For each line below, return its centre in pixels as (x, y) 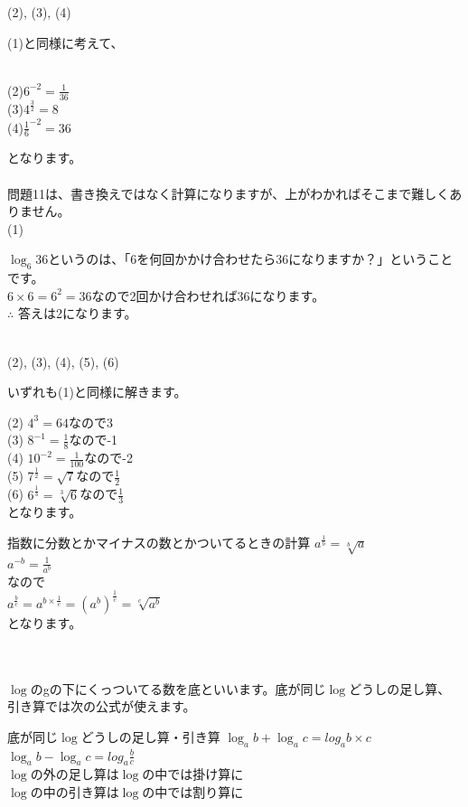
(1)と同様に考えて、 (66, 42)
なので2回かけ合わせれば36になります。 (208, 295)
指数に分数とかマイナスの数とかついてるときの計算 (159, 542)
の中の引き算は (75, 791)
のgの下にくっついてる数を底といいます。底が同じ (178, 688)
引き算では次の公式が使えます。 (102, 706)
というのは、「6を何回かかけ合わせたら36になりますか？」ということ (251, 259)
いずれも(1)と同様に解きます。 (97, 392)
